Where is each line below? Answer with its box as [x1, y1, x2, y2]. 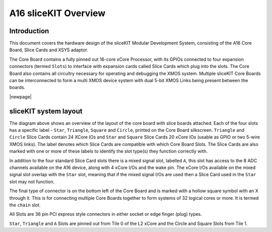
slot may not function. [9, 179, 55, 185]
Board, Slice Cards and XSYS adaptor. [9, 47, 88, 53]
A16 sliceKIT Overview [9, 8, 106, 19]
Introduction [9, 27, 49, 35]
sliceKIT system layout [9, 107, 83, 115]
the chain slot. [9, 202, 41, 208]
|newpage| [9, 94, 32, 100]
